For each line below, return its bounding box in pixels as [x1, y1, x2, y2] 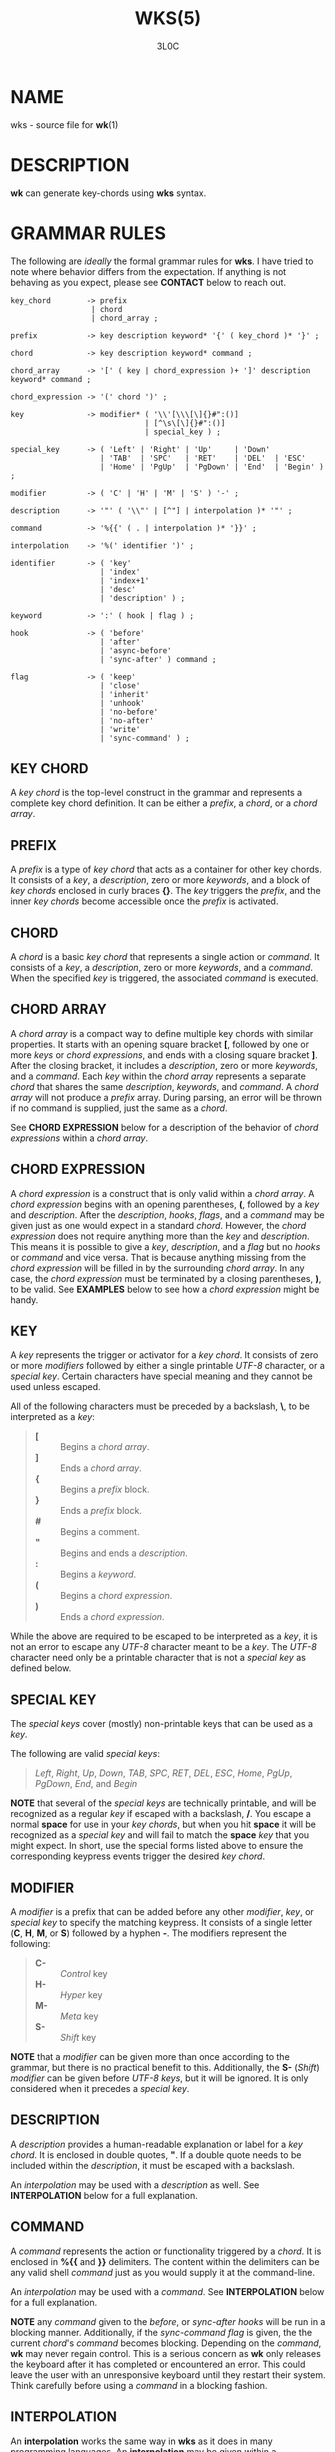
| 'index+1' [99, 575, 150, 586]
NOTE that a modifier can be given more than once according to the [10, 2051, 290, 2063]
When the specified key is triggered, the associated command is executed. [10, 972, 319, 984]
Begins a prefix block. [59, 1483, 150, 1496]
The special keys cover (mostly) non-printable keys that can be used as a [10, 1718, 313, 1730]
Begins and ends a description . [59, 1547, 188, 1559]
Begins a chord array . [59, 1441, 150, 1453]
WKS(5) [134, 7, 202, 30]
